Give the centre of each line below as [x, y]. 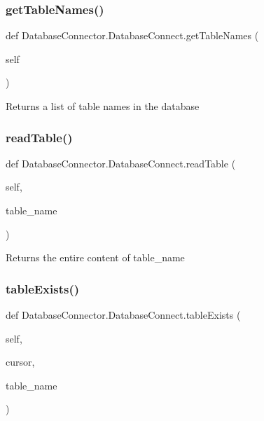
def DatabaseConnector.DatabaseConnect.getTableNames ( [132, 35]
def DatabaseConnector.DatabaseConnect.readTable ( [121, 163]
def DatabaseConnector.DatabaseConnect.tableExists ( [123, 315]
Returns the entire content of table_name [95, 257]
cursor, [20, 362]
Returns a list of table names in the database [103, 106]
